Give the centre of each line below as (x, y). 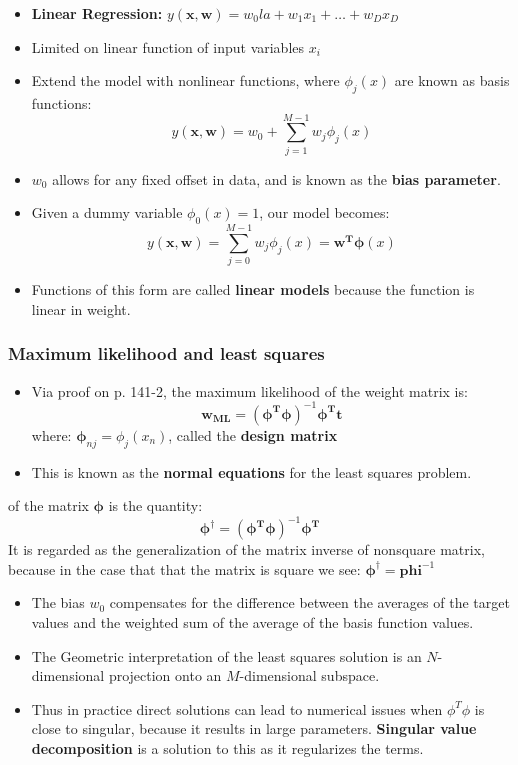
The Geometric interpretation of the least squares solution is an (226, 655)
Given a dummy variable (107, 212)
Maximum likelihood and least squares (166, 353)
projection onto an (165, 675)
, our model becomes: (324, 212)
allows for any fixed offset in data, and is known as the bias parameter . (276, 178)
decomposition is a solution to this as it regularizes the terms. (227, 747)
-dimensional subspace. (309, 675)
